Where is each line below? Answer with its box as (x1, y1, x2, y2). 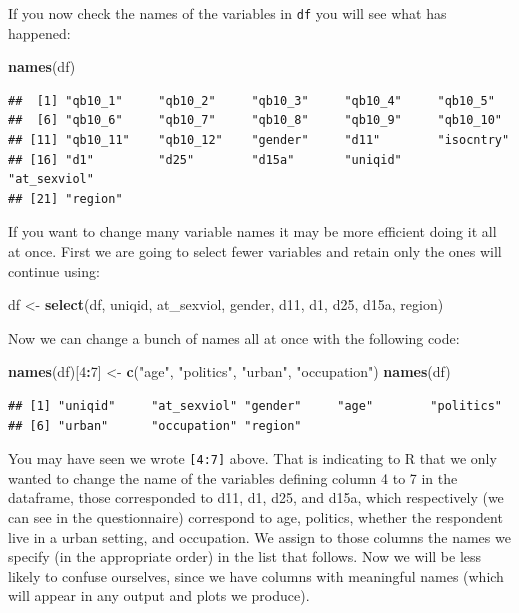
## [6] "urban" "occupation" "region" (8, 418, 302, 433)
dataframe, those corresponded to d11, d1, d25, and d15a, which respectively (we (8, 487, 504, 508)
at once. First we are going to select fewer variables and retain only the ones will (8, 241, 502, 261)
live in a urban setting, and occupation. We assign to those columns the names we (8, 526, 511, 547)
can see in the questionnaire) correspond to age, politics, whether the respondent (8, 507, 503, 527)
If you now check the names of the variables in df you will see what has (8, 3, 447, 23)
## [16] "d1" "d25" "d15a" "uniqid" (8, 152, 402, 167)
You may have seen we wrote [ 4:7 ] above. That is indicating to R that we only (8, 448, 497, 469)
